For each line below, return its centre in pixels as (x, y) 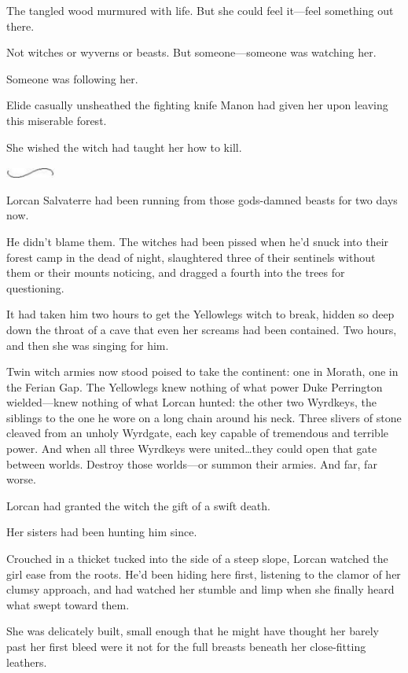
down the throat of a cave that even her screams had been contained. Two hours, (202, 329)
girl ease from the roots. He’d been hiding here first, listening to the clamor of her (204, 574)
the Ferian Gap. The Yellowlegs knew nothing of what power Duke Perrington (195, 386)
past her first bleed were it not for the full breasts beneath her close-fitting (186, 646)
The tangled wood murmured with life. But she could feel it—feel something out (200, 10)
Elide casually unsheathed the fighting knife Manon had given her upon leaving (197, 105)
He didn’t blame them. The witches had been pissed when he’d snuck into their (198, 241)
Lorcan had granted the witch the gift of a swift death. (138, 505)
